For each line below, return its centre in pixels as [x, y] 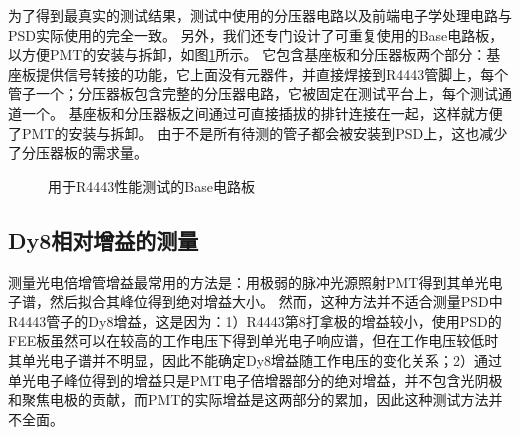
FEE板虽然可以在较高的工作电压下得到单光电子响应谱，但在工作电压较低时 [253, 340]
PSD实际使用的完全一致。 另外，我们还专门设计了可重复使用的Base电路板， [256, 34]
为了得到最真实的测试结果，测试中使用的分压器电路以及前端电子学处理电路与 [260, 15]
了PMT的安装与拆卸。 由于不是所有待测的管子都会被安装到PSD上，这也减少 [258, 132]
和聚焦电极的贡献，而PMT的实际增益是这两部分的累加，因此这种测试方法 [248, 399]
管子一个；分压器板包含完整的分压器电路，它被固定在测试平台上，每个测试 [253, 93]
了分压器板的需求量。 [78, 152]
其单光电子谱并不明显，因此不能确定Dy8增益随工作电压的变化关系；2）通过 [255, 359]
